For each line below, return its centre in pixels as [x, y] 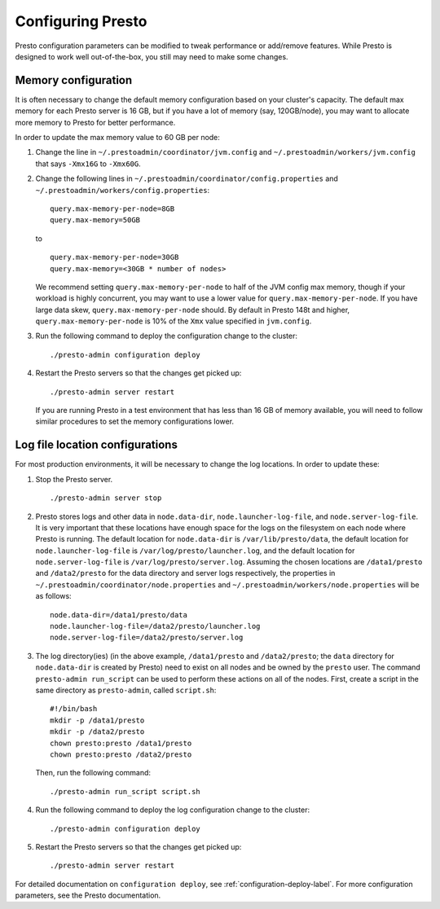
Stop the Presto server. [74, 479]
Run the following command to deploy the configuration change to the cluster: [166, 336]
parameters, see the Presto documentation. [88, 895]
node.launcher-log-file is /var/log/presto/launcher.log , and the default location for [195, 551]
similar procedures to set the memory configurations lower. [135, 422]
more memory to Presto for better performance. [95, 122]
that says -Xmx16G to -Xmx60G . [88, 164]
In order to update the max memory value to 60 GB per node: [117, 138]
